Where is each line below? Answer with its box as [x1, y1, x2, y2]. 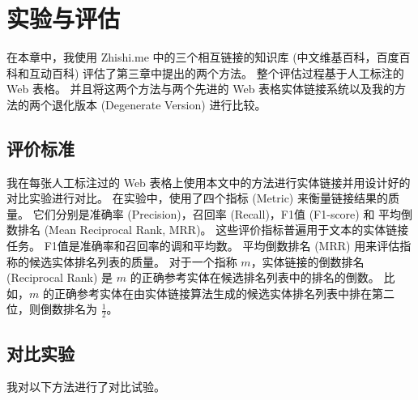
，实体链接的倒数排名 [250, 253, 365, 270]
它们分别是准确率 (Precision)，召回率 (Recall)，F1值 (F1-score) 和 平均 [32, 205, 402, 222]
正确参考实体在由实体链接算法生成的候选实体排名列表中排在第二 [53, 284, 395, 301]
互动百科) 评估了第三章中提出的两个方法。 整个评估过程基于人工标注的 [28, 64, 404, 81]
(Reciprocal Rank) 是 [6, 269, 113, 286]
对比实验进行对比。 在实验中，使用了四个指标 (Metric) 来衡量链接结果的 [6, 189, 388, 206]
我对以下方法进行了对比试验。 [6, 378, 165, 395]
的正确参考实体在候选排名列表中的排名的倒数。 [130, 269, 380, 286]
